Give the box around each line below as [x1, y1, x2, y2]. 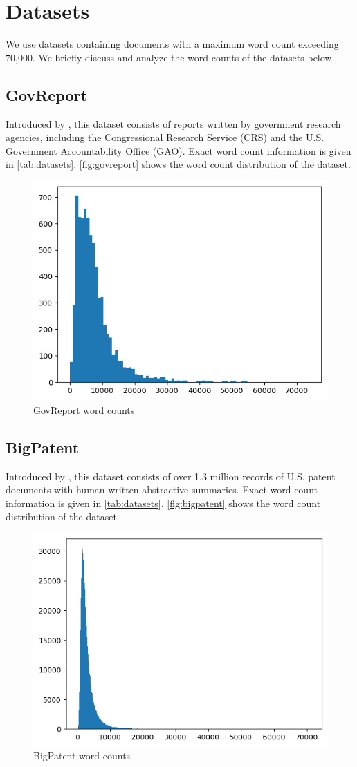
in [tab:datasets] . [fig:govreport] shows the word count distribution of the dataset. [6, 157, 351, 171]
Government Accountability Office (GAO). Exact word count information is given [6, 143, 351, 158]
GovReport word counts [33, 402, 135, 417]
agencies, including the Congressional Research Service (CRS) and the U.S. [6, 130, 324, 144]
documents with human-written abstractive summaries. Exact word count [6, 482, 318, 497]
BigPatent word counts [33, 748, 131, 763]
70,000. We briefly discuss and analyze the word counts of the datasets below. [6, 50, 335, 64]
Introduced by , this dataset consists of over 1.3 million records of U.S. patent [6, 468, 336, 483]
